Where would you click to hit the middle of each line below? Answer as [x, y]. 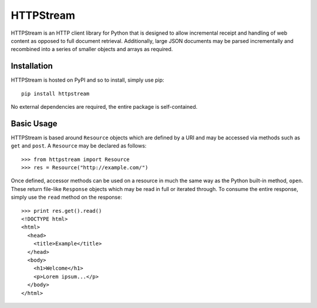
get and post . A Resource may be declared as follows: [79, 146]
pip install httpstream [55, 93]
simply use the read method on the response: [67, 197]
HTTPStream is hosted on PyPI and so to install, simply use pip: [87, 80]
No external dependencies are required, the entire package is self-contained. [104, 107]
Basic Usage [34, 123]
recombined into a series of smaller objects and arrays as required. [92, 49]
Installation [32, 66]
